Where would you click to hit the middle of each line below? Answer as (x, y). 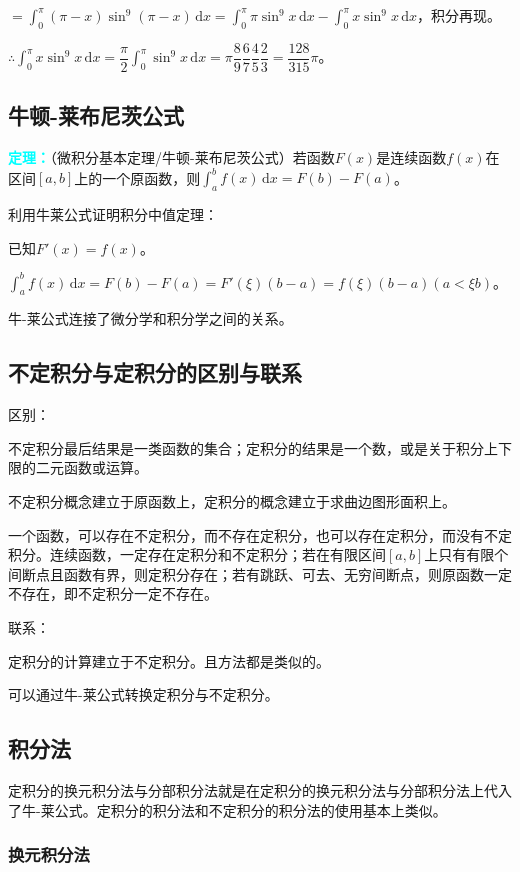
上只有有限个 (466, 554)
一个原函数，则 (151, 177)
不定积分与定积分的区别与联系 (155, 372)
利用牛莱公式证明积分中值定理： (113, 213)
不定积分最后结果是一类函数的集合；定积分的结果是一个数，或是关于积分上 (253, 447)
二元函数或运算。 (91, 467)
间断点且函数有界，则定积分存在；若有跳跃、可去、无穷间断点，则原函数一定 (260, 573)
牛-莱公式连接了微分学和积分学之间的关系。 (150, 318)
